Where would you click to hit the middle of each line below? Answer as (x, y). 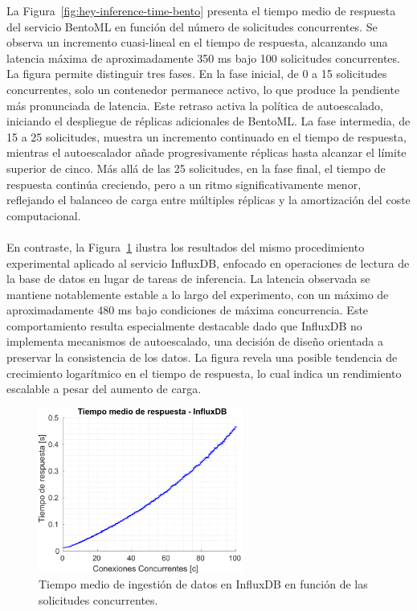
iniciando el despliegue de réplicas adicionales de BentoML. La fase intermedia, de (208, 121)
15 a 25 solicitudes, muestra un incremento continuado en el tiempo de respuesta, (206, 136)
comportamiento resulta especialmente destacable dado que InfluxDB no (184, 325)
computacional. (44, 215)
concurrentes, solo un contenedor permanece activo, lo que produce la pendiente (203, 89)
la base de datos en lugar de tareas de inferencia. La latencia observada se (188, 279)
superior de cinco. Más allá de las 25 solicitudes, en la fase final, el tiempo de (196, 168)
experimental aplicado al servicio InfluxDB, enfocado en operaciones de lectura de (208, 262)
